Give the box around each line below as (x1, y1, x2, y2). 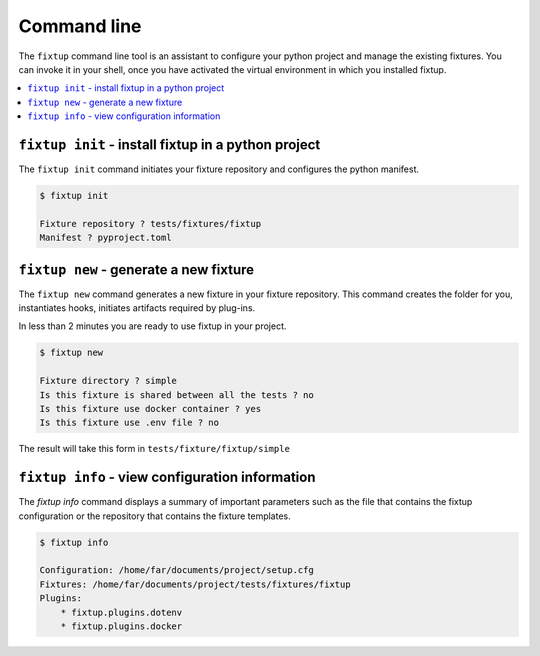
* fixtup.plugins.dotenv (60, 606, 183, 618)
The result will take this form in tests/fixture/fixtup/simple (18, 443, 290, 455)
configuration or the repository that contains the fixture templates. (18, 510, 292, 522)
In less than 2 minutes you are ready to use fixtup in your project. (18, 320, 287, 332)
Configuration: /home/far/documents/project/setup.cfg (39, 565, 314, 576)
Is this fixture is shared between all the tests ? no (39, 389, 314, 400)
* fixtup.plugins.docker (60, 621, 183, 632)
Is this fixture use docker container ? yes (39, 403, 262, 414)
